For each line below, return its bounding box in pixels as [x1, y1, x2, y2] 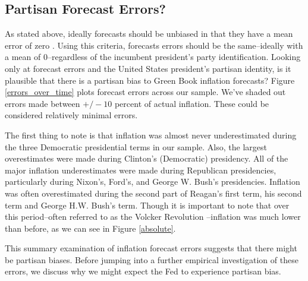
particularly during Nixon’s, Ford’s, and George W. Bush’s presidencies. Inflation [5, 175, 300, 188]
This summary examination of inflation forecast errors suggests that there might [5, 242, 297, 254]
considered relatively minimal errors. [5, 109, 138, 121]
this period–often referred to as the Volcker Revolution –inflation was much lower [5, 210, 301, 223]
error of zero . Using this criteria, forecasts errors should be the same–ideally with [5, 39, 303, 51]
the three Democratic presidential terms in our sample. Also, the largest [5, 140, 267, 153]
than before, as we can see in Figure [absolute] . [5, 222, 176, 234]
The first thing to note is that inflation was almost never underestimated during [5, 128, 297, 141]
